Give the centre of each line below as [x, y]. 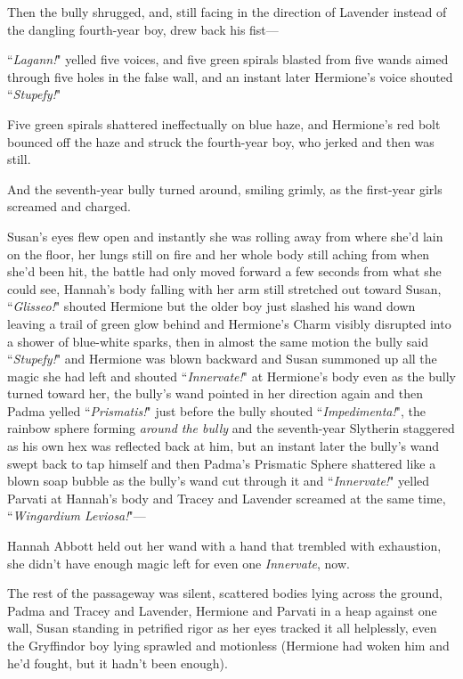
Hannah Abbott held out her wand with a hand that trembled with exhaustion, [224, 546]
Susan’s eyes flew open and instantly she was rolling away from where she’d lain [225, 236]
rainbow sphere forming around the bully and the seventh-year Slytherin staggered [231, 428]
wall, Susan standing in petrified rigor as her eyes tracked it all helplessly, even [222, 628]
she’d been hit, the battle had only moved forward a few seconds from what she [224, 271]
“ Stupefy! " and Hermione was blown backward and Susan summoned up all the [222, 359]
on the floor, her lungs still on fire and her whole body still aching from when [219, 254]
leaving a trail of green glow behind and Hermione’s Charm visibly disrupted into [229, 323]
